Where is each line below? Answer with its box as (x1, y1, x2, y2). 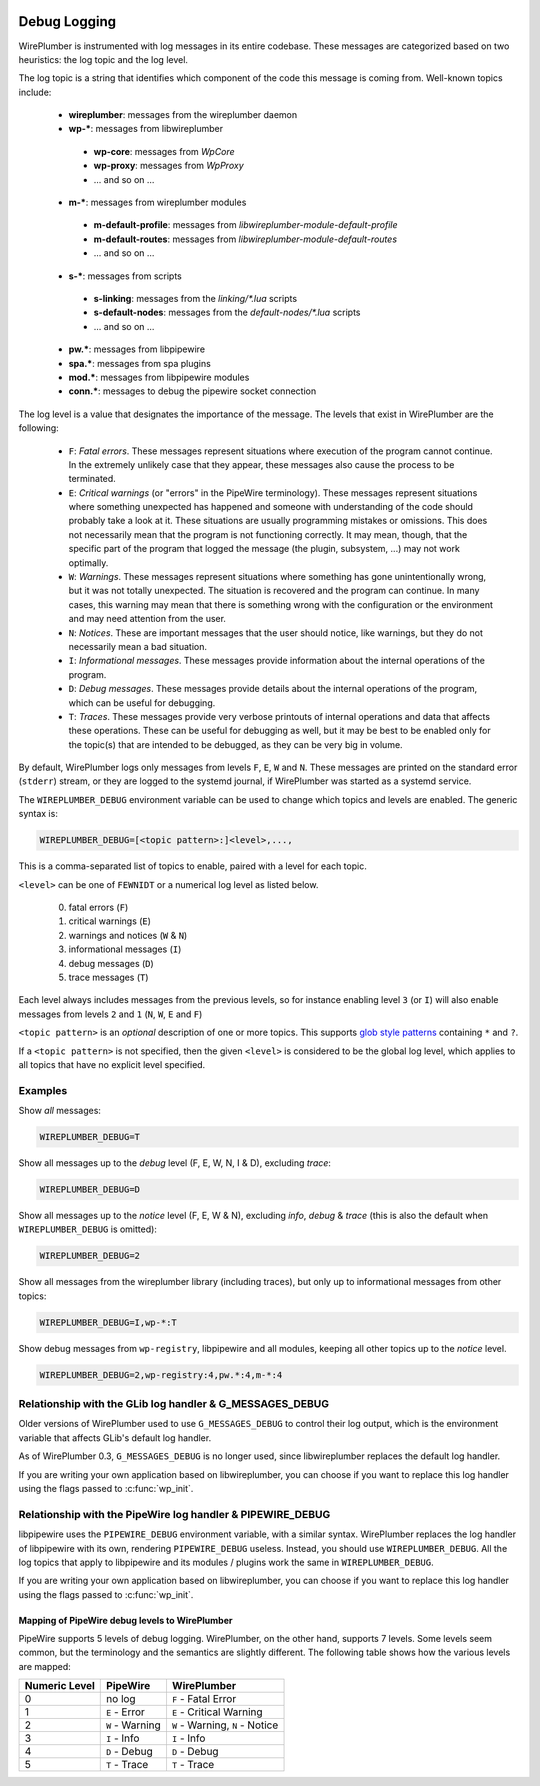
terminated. (68, 473, 117, 485)
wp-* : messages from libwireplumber (68, 123, 224, 135)
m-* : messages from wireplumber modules (68, 196, 247, 209)
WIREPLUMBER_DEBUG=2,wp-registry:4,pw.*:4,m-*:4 (39, 1369, 283, 1380)
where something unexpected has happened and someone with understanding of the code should (68, 501, 474, 513)
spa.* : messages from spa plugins (68, 357, 212, 369)
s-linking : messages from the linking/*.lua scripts (93, 292, 298, 304)
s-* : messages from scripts (68, 270, 182, 282)
